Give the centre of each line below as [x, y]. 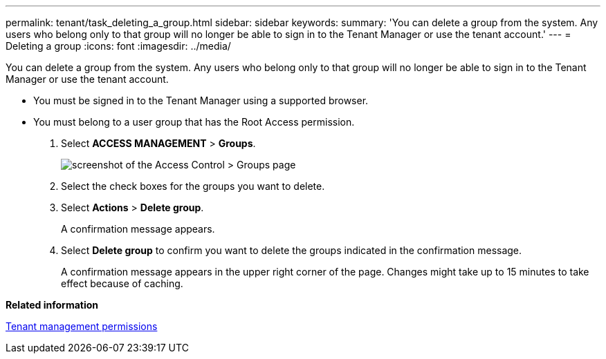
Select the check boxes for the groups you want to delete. [193, 186]
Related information [52, 305]
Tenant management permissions [82, 326]
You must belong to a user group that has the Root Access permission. [194, 122]
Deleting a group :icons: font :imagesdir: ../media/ [118, 46]
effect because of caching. [122, 283]
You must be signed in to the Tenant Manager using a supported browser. [201, 100]
